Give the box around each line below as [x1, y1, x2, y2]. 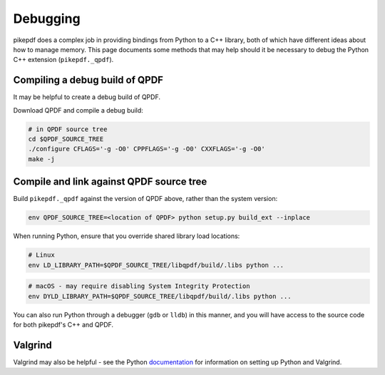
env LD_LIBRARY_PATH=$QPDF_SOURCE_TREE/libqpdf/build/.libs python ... [28, 261, 284, 269]
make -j [28, 155, 55, 163]
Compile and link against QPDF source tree [13, 175, 207, 188]
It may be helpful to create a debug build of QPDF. [13, 93, 160, 101]
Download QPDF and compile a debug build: [13, 106, 144, 114]
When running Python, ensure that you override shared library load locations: [13, 232, 240, 240]
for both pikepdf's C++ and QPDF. [13, 320, 114, 329]
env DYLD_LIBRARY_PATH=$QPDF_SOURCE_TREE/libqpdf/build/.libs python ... [28, 292, 292, 300]
